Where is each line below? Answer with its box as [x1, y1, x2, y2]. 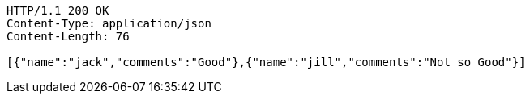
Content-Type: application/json [6, 17, 212, 30]
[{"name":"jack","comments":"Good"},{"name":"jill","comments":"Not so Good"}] [6, 56, 526, 69]
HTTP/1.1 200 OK [6, 4, 109, 17]
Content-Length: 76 [6, 30, 130, 43]
